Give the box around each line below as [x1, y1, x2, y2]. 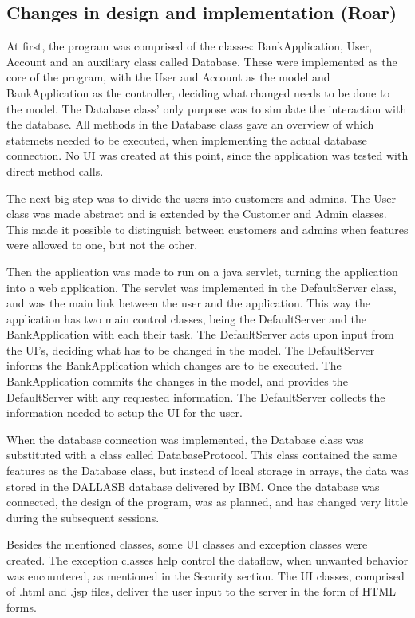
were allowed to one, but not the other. [6, 236, 198, 253]
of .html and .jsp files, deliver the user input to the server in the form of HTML [6, 583, 396, 600]
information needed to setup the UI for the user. [6, 404, 243, 421]
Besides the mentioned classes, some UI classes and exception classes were [6, 536, 368, 553]
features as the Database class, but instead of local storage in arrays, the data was [6, 462, 409, 479]
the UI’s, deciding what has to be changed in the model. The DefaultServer [6, 341, 375, 358]
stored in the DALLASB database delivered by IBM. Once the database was [6, 477, 380, 494]
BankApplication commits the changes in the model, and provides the [6, 373, 348, 390]
